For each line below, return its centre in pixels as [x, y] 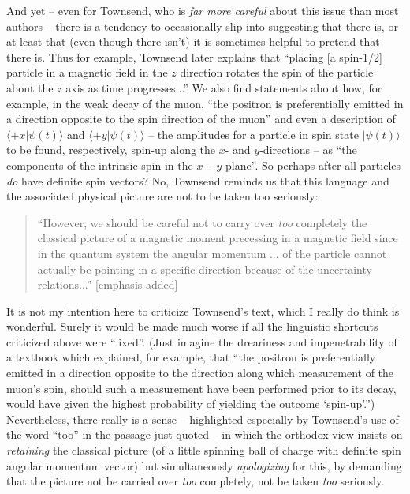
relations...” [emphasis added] [108, 284]
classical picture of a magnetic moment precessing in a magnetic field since [218, 238]
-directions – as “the [308, 150]
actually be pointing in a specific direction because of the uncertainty [205, 269]
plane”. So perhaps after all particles [313, 165]
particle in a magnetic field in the [87, 72]
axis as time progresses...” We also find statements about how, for [224, 87]
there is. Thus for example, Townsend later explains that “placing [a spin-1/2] [194, 56]
